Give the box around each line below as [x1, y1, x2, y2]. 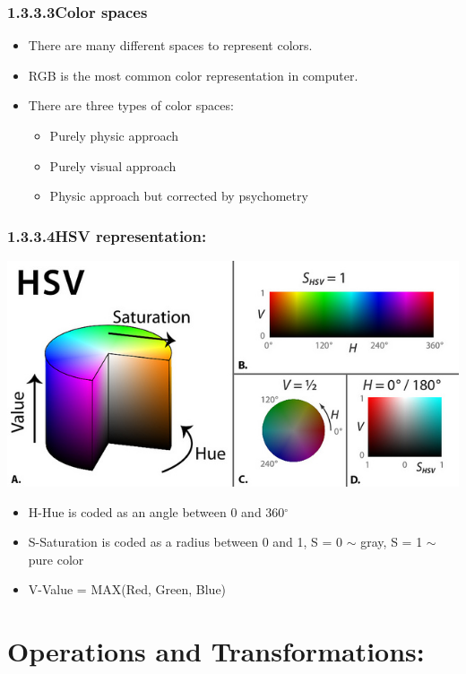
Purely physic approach [49, 126, 179, 144]
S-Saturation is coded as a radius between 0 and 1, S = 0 [28, 532, 343, 551]
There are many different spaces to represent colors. [28, 36, 313, 55]
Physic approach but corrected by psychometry [49, 186, 308, 205]
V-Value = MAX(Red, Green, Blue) [28, 580, 227, 599]
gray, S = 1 [360, 532, 423, 551]
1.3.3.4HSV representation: [7, 224, 207, 246]
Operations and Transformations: [7, 633, 425, 670]
